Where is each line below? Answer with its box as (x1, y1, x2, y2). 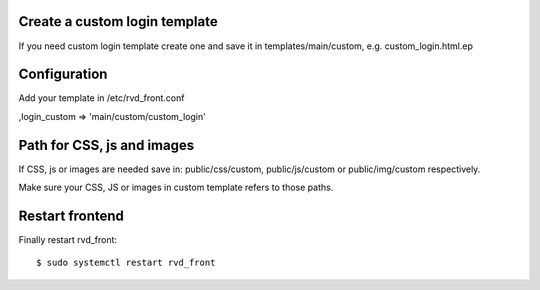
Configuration (18, 66, 108, 83)
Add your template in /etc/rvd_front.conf (18, 92, 185, 104)
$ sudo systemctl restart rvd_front (36, 257, 216, 269)
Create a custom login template (18, 13, 219, 30)
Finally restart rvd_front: (18, 234, 118, 246)
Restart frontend (18, 207, 125, 224)
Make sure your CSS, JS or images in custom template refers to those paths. (18, 181, 334, 194)
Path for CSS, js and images (18, 136, 195, 154)
